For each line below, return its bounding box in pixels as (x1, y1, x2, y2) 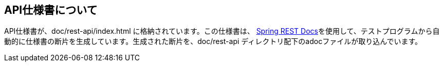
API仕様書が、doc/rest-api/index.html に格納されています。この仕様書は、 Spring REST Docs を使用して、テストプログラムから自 (4, 27, 440, 36)
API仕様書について (4, 4, 98, 16)
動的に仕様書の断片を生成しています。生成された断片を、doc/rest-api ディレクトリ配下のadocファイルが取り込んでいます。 (4, 37, 422, 46)
